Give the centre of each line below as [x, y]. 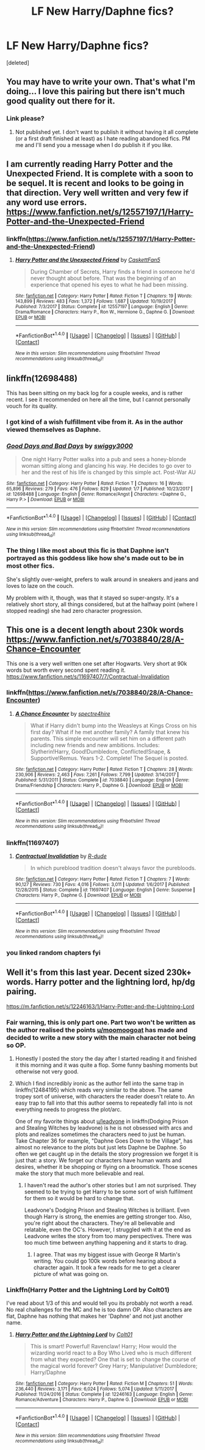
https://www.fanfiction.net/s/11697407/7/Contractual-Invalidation [88, 677]
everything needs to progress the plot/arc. [68, 1110]
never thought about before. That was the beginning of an [103, 278]
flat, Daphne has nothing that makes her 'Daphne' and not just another [95, 1316]
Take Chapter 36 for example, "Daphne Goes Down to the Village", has [104, 1141]
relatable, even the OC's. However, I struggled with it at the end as [107, 1230]
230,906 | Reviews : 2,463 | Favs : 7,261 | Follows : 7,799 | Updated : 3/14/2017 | [97, 775]
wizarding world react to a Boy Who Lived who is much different [111, 1353]
